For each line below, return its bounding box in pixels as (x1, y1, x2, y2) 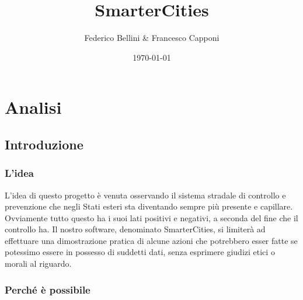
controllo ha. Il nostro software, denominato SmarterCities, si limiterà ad (5, 223, 266, 235)
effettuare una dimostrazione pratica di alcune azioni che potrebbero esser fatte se (5, 234, 298, 246)
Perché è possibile (5, 282, 90, 296)
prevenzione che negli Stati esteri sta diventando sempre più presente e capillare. (5, 200, 293, 212)
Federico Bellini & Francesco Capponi (84, 32, 220, 44)
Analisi (5, 95, 62, 119)
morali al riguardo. (5, 257, 72, 270)
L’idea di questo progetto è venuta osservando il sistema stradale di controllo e (5, 189, 286, 201)
